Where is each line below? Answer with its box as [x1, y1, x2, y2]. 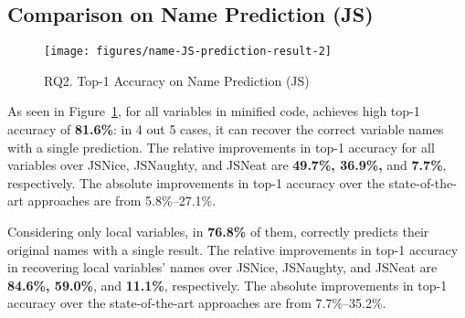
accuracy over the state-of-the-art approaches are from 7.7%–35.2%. [7, 293, 386, 313]
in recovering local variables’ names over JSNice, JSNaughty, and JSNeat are [7, 258, 438, 277]
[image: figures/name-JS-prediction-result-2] [44, 45, 332, 58]
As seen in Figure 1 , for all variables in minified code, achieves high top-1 [7, 101, 420, 121]
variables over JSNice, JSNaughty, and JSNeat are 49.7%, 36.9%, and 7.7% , [7, 155, 447, 175]
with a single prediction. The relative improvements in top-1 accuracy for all [7, 137, 435, 156]
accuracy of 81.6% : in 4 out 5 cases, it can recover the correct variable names [7, 120, 444, 139]
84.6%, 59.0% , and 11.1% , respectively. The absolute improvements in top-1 [7, 275, 448, 294]
